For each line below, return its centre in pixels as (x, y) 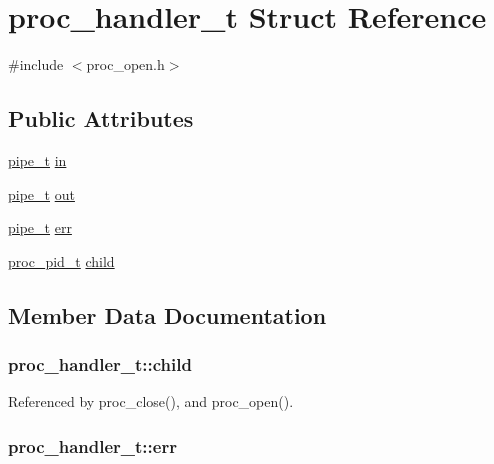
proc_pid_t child (61, 260)
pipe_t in (37, 159)
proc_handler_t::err (92, 445)
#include (36, 64)
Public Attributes (101, 118)
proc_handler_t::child (100, 364)
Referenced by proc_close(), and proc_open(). (151, 401)
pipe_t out (41, 193)
